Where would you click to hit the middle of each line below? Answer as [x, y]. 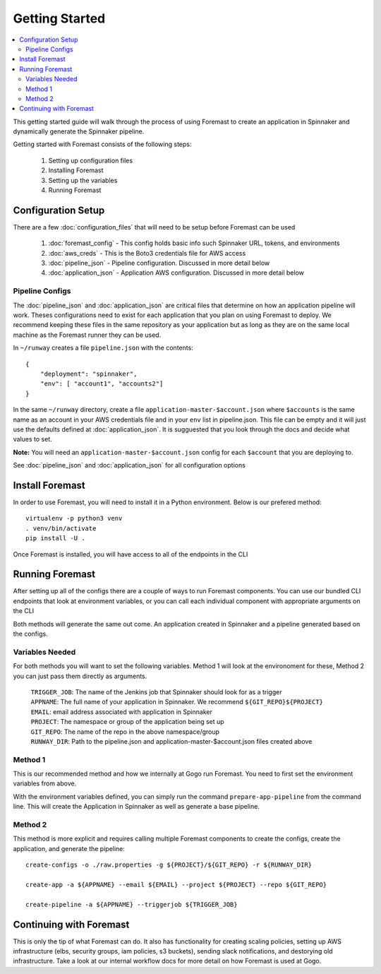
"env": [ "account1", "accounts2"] [102, 384]
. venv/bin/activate [61, 528]
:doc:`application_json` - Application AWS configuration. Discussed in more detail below [176, 273]
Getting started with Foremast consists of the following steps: [102, 144]
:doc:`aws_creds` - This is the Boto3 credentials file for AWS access [147, 253]
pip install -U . [55, 538]
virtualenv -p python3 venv [74, 518]
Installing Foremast [76, 170]
